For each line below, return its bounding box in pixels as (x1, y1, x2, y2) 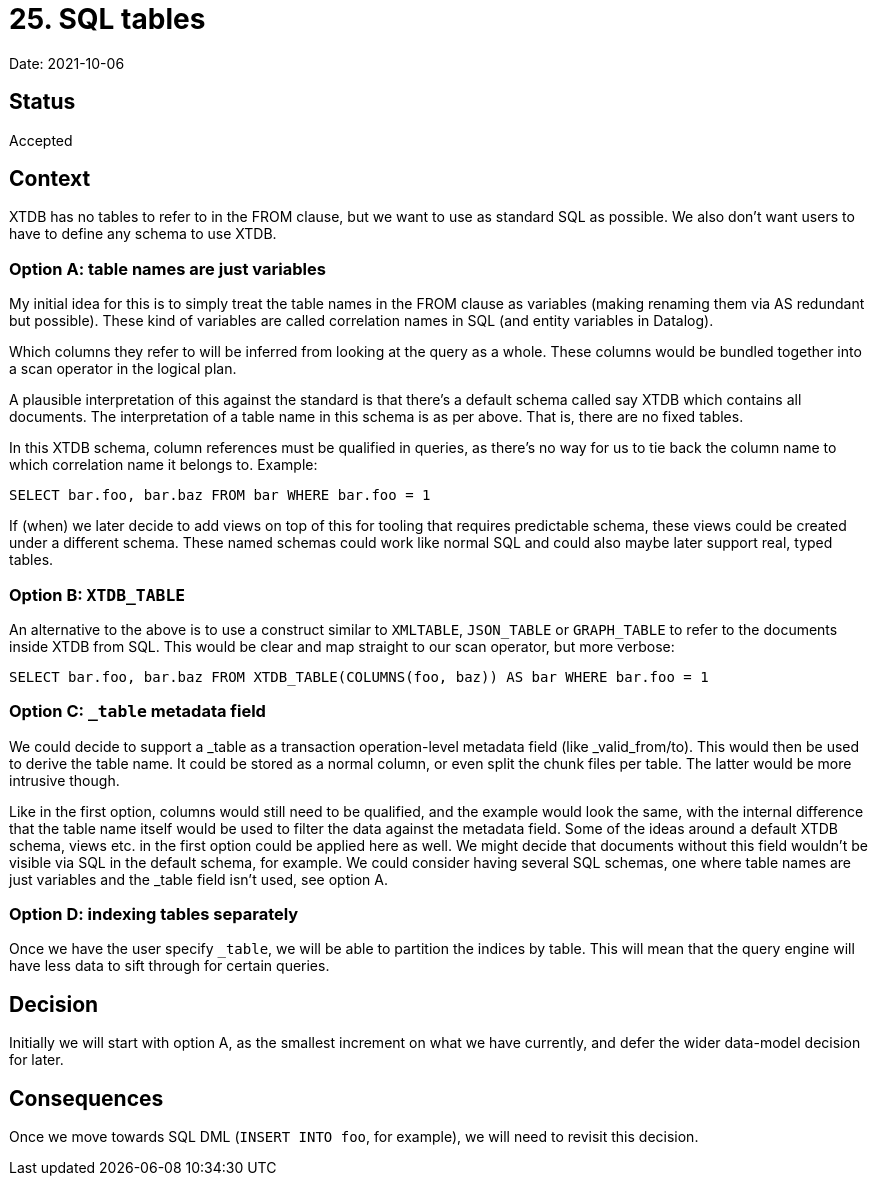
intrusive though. (9, 771, 120, 789)
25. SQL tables (9, 2, 206, 36)
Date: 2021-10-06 (9, 54, 125, 72)
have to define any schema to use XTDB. (9, 225, 277, 243)
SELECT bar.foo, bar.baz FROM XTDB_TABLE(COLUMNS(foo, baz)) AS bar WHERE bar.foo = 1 (9, 668, 709, 685)
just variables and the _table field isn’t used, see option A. (9, 870, 388, 888)
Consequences (9, 1085, 164, 1111)
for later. (9, 1051, 64, 1069)
